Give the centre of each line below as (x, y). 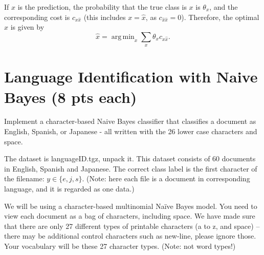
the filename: (24, 178)
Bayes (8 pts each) (71, 97)
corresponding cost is (37, 17)
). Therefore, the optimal (220, 17)
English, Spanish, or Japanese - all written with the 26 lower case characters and (131, 131)
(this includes (105, 17)
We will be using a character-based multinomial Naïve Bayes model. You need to (131, 206)
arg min (123, 37)
